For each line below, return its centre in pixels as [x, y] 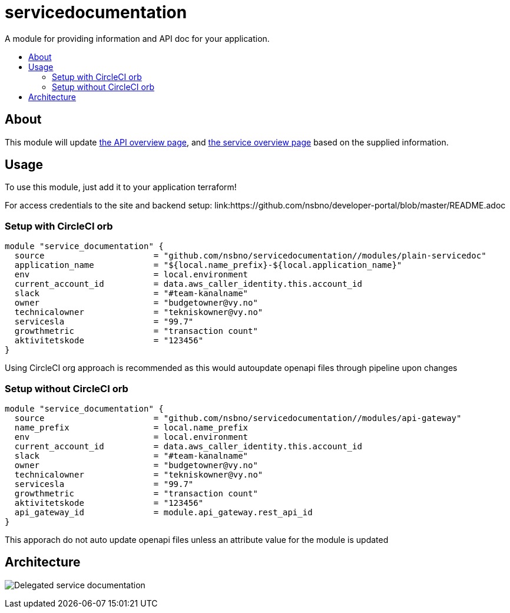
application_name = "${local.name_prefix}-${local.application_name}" [208, 265]
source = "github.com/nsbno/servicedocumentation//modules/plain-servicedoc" [250, 256]
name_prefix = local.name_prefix [131, 427]
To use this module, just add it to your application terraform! [121, 187]
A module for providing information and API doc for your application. [137, 38]
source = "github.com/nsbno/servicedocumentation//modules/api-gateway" [238, 418]
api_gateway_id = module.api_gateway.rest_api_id [163, 512]
